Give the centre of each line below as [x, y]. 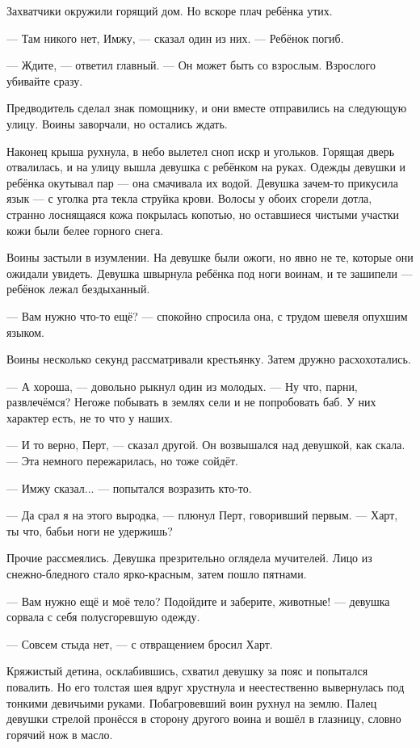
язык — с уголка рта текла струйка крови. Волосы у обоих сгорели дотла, [189, 198]
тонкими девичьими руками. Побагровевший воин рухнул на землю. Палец [192, 702]
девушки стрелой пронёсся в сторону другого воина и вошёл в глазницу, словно [204, 719]
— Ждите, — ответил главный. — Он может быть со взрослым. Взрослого [191, 65]
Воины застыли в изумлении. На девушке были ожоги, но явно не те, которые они [210, 257]
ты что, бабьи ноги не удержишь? [90, 530]
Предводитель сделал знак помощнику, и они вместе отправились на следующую [207, 108]
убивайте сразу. [45, 80]
